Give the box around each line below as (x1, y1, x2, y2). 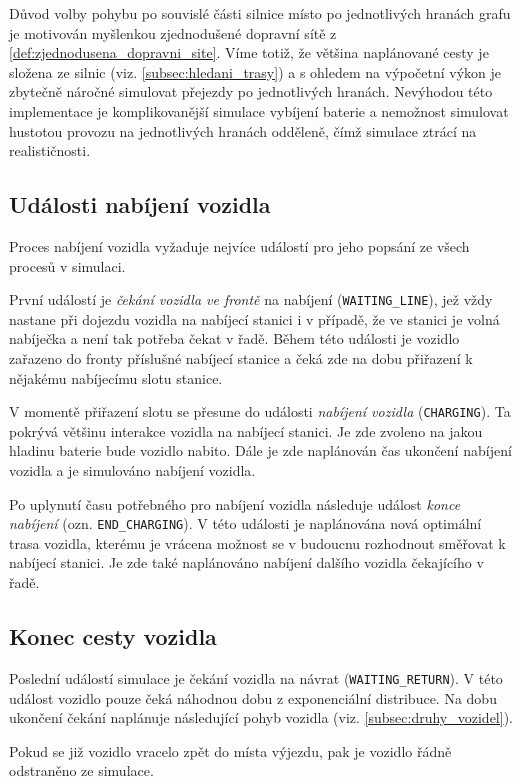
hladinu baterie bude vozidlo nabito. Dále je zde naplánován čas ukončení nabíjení (9, 440, 512, 461)
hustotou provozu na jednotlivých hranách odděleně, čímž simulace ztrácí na (9, 120, 477, 141)
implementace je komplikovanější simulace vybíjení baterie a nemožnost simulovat (9, 100, 509, 121)
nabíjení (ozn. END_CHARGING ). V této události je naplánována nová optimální (9, 513, 482, 534)
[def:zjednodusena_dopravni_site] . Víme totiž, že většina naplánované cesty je (9, 42, 489, 63)
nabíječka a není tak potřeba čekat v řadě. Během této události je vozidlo (9, 328, 460, 349)
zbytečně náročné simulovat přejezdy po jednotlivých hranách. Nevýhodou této (9, 81, 493, 102)
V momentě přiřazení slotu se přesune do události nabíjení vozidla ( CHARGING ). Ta (9, 401, 511, 422)
